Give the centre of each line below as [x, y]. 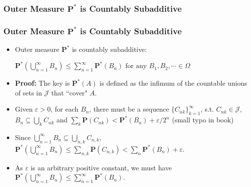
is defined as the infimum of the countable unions [173, 83]
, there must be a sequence [129, 109]
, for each [65, 109]
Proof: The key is [42, 83]
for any [136, 66]
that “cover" [69, 92]
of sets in [28, 92]
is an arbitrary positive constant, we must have [101, 167]
